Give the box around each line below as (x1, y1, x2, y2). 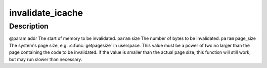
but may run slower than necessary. (9, 56, 83, 62)
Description (9, 22, 49, 31)
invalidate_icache (9, 7, 83, 18)
